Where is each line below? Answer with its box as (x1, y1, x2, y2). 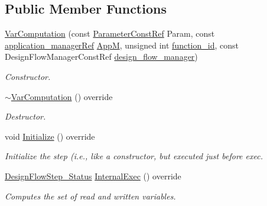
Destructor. (5, 110, 46, 123)
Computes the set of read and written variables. (5, 189, 176, 202)
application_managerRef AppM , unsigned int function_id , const (5, 38, 239, 51)
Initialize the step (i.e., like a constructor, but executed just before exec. (5, 150, 263, 162)
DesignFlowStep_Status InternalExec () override (5, 169, 181, 182)
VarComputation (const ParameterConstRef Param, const (5, 27, 215, 40)
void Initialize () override (5, 130, 95, 142)
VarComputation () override (11, 90, 113, 102)
